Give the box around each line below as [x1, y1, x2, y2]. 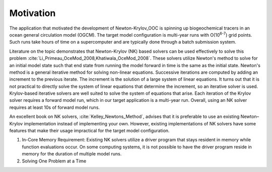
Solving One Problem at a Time [22, 158, 87, 164]
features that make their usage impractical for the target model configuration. [9, 128, 170, 134]
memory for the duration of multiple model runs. [22, 151, 122, 157]
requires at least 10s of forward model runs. [9, 104, 100, 110]
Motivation [9, 8, 56, 19]
